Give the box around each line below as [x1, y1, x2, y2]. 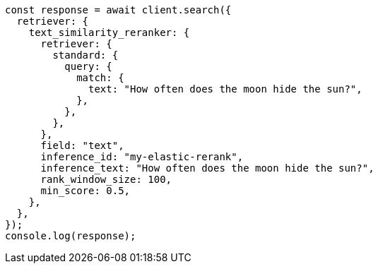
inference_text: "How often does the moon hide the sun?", [40, 162, 374, 174]
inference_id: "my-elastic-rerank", [40, 151, 244, 162]
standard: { [52, 49, 119, 61]
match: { [76, 72, 124, 83]
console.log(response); [5, 230, 136, 241]
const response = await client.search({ [5, 4, 232, 16]
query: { [64, 61, 112, 72]
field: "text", [40, 140, 124, 151]
